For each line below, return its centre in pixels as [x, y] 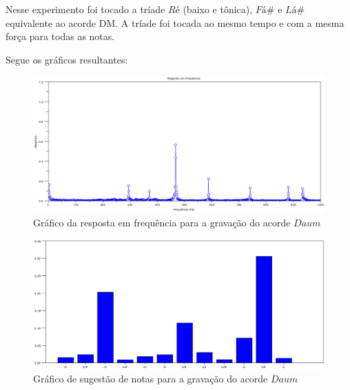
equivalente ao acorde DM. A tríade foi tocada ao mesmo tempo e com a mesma [175, 22]
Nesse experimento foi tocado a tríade [85, 9]
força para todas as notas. [60, 36]
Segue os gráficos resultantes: [67, 59]
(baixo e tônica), [218, 9]
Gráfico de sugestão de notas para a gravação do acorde [151, 379]
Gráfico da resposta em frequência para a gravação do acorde [162, 222]
